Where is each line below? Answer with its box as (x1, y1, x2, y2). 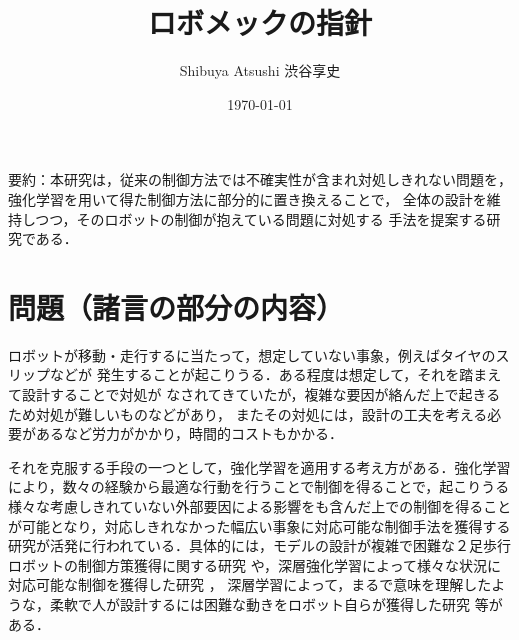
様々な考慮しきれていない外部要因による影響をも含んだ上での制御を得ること (8, 495, 512, 516)
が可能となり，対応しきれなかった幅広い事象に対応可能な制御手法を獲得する (8, 515, 511, 536)
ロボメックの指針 (147, 2, 372, 43)
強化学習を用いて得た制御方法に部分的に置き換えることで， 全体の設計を (8, 188, 487, 209)
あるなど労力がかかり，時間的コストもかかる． (35, 423, 344, 444)
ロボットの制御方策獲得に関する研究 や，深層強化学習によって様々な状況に (8, 554, 501, 575)
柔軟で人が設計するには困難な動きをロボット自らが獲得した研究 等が (49, 593, 503, 614)
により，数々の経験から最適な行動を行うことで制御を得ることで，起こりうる (8, 476, 510, 497)
